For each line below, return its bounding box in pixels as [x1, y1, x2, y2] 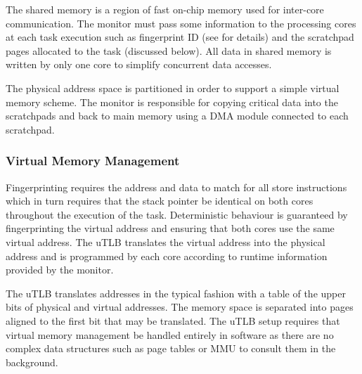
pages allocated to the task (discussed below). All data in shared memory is [6, 43, 332, 58]
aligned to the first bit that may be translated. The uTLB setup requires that [6, 313, 340, 328]
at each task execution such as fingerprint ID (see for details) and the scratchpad [6, 30, 354, 44]
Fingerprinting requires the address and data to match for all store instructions [6, 179, 347, 194]
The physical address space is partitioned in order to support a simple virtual [6, 80, 340, 95]
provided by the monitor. [6, 262, 114, 277]
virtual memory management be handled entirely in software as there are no [6, 327, 334, 342]
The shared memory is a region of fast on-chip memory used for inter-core [6, 2, 324, 16]
